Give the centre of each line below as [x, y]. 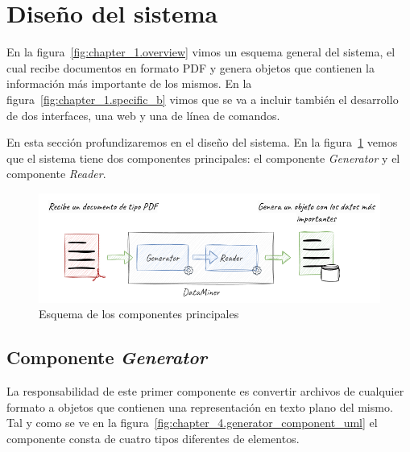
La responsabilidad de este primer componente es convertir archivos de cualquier [205, 390]
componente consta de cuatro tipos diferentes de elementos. [153, 438]
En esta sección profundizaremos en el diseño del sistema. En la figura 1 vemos [202, 142]
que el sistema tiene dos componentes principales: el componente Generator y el [203, 158]
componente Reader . [56, 174]
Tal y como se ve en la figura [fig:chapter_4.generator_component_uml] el [192, 423]
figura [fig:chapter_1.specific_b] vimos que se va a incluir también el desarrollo [203, 99]
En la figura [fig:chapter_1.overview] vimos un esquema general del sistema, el [201, 52]
